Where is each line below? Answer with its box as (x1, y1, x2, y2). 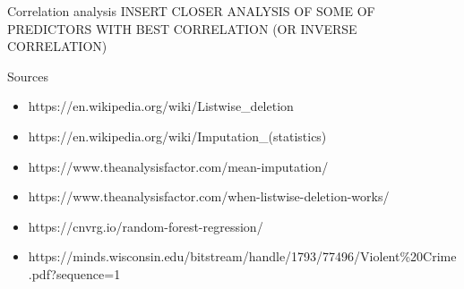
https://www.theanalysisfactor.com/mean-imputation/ (28, 157, 329, 175)
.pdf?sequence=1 (28, 264, 121, 283)
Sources (7, 66, 49, 85)
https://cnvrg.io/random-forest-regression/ (28, 217, 263, 235)
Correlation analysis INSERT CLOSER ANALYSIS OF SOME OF (7, 2, 375, 20)
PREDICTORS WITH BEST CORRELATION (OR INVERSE (7, 19, 357, 38)
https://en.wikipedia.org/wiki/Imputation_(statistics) (28, 126, 327, 145)
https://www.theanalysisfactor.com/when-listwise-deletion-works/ (28, 187, 390, 206)
